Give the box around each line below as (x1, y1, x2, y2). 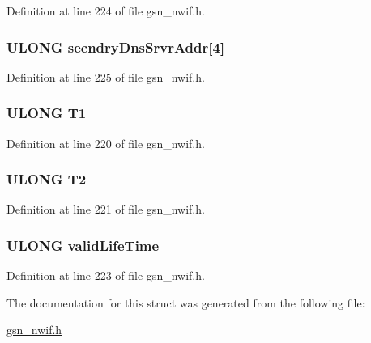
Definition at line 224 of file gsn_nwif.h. (6, 2, 205, 19)
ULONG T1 (6, 103, 87, 123)
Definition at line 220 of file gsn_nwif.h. (6, 134, 205, 151)
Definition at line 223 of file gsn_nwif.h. (6, 267, 205, 284)
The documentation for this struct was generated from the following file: (6, 294, 365, 311)
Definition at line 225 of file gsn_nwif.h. (6, 68, 205, 85)
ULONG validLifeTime (6, 235, 160, 255)
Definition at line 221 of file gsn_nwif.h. (6, 201, 205, 218)
